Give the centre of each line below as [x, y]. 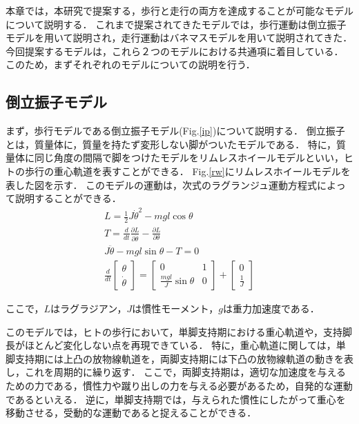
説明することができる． [68, 198]
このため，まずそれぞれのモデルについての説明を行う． [130, 64]
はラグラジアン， [89, 309]
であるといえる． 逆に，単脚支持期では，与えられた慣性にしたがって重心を [176, 399]
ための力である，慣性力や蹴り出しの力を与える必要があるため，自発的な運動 [179, 385]
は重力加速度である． [271, 309]
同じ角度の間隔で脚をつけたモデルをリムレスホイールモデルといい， [189, 158]
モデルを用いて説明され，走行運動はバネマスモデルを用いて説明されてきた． [179, 38]
